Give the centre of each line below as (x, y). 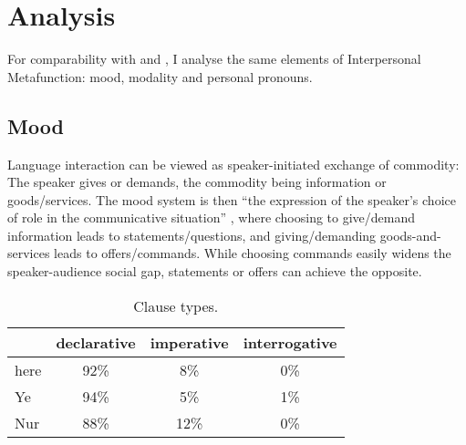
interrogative (290, 342)
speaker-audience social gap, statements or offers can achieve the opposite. (215, 271)
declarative (96, 342)
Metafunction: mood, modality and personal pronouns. (160, 76)
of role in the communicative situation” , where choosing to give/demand (212, 217)
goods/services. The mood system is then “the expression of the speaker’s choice (232, 199)
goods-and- (410, 235)
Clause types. (176, 305)
